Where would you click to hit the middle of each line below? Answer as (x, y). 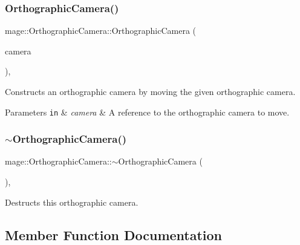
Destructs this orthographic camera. (72, 202)
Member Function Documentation (114, 234)
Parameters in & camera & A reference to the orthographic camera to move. (147, 112)
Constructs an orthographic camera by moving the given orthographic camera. (150, 91)
